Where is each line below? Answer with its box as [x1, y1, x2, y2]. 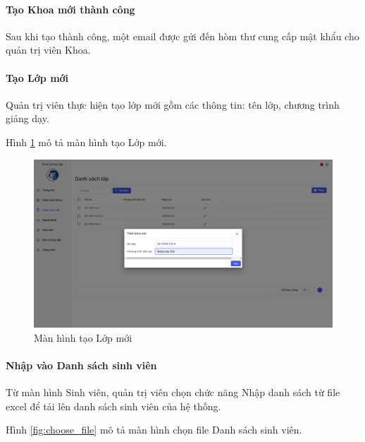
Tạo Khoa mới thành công [6, 1, 135, 16]
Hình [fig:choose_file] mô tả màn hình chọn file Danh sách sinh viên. [6, 422, 302, 437]
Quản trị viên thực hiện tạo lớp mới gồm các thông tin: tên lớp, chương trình [6, 97, 340, 112]
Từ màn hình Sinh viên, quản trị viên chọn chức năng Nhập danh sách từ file [6, 385, 340, 400]
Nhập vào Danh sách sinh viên [6, 357, 157, 372]
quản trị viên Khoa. [6, 42, 91, 57]
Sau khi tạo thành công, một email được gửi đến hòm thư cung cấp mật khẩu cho [6, 28, 359, 43]
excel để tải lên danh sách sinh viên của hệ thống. [6, 398, 221, 413]
